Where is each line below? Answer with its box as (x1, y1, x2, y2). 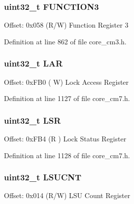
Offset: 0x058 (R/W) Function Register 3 (4, 20, 129, 30)
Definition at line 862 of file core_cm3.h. (4, 36, 127, 46)
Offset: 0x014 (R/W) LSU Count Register (4, 190, 131, 201)
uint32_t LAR (4, 57, 63, 69)
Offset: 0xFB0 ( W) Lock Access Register (4, 76, 129, 87)
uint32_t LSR (4, 114, 61, 126)
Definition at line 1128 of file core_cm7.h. (4, 150, 130, 160)
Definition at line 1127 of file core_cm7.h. (4, 93, 130, 103)
